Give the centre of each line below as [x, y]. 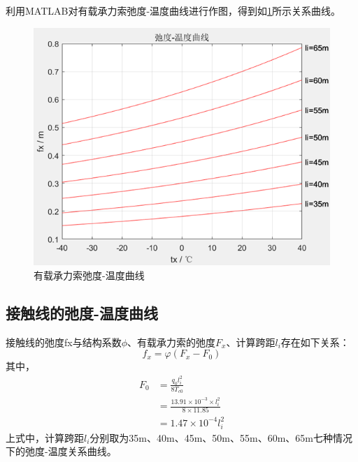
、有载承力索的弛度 [172, 342]
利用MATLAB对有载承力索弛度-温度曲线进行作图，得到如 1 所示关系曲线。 [173, 10]
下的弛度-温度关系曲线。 [61, 451]
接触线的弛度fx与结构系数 [64, 342]
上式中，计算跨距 [45, 437]
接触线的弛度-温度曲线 [82, 313]
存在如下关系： [315, 342]
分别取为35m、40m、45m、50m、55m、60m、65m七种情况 [221, 437]
